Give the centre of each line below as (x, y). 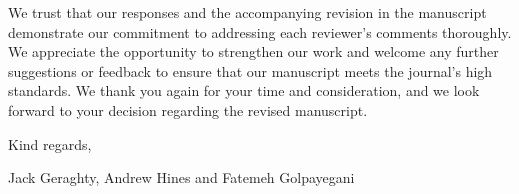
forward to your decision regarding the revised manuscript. (188, 109)
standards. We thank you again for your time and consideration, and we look (244, 90)
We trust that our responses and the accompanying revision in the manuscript (247, 12)
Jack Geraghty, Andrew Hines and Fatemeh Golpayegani (181, 177)
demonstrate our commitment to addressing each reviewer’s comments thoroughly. (260, 31)
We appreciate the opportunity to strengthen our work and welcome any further (253, 51)
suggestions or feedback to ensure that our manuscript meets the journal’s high (250, 70)
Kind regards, (50, 143)
